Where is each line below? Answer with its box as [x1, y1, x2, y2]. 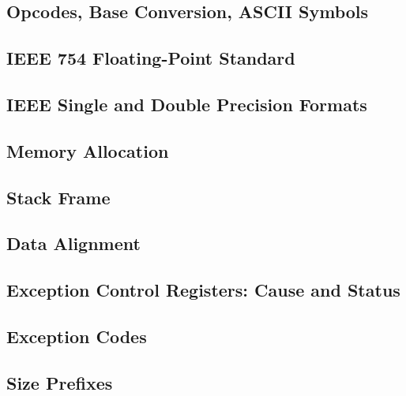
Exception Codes [6, 323, 147, 348]
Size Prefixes [6, 370, 113, 394]
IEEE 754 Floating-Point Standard [6, 46, 295, 70]
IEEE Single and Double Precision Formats [6, 92, 367, 116]
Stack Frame [6, 185, 111, 209]
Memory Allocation [6, 138, 169, 163]
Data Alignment [6, 231, 141, 256]
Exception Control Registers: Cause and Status [6, 278, 400, 302]
